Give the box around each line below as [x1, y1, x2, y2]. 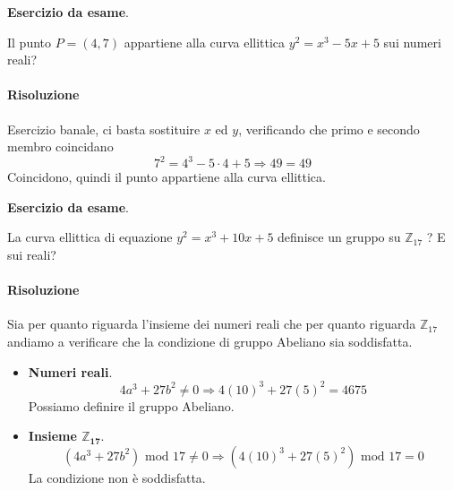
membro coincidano [7, 137, 114, 156]
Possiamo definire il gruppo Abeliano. [28, 396, 235, 415]
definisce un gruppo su [278, 228, 401, 246]
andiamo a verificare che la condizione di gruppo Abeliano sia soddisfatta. [7, 332, 413, 351]
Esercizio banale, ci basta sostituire [7, 119, 201, 138]
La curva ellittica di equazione [7, 228, 173, 246]
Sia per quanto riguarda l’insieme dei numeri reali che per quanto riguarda [7, 314, 416, 333]
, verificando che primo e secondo [238, 119, 420, 138]
